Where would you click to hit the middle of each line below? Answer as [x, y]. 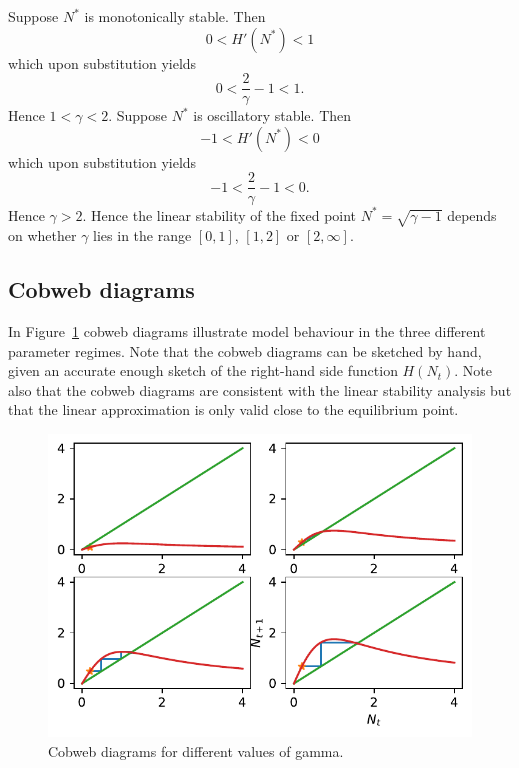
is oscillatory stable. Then [272, 115]
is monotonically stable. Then [175, 16]
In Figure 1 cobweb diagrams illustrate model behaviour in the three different [247, 331]
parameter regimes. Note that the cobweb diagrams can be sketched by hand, [245, 350]
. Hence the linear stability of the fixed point [219, 214]
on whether [42, 235]
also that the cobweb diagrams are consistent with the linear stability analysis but [260, 389]
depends [472, 214]
